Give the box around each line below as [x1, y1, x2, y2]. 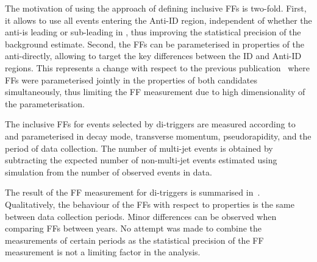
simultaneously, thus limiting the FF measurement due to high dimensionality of [5, 85, 305, 98]
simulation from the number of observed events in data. [5, 165, 212, 178]
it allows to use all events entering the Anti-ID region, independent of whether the [5, 13, 312, 26]
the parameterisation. [5, 97, 85, 110]
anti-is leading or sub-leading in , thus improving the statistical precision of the [5, 26, 301, 38]
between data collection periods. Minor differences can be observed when [5, 210, 277, 222]
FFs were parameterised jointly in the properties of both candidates [5, 73, 257, 86]
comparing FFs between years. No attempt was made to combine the [5, 222, 262, 235]
